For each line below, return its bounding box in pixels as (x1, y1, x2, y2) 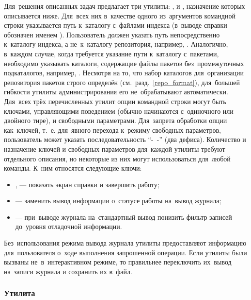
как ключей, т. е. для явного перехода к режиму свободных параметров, (4, 124, 221, 135)
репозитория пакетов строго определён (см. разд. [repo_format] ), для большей (4, 77, 240, 87)
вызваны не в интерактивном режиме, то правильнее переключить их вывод (4, 257, 232, 267)
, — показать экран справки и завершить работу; (15, 179, 159, 189)
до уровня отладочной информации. (15, 221, 122, 231)
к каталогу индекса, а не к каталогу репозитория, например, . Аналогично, (4, 39, 228, 49)
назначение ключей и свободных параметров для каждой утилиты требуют (4, 143, 225, 154)
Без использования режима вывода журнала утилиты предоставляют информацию (4, 238, 247, 248)
